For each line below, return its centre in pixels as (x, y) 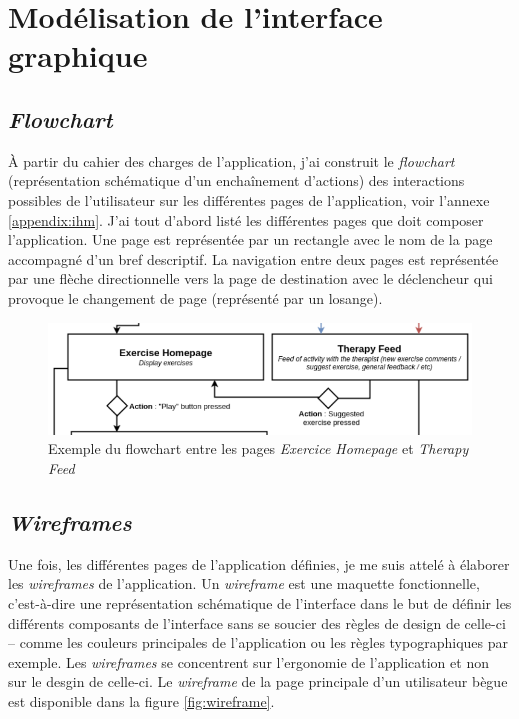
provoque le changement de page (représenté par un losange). (195, 297)
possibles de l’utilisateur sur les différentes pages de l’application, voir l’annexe (249, 199)
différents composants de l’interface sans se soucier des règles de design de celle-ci (257, 622)
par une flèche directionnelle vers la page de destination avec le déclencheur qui (250, 278)
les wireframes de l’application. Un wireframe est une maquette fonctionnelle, (244, 583)
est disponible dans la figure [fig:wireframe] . (141, 700)
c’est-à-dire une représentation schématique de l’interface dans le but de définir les (260, 603)
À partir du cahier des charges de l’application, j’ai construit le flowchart (231, 160)
